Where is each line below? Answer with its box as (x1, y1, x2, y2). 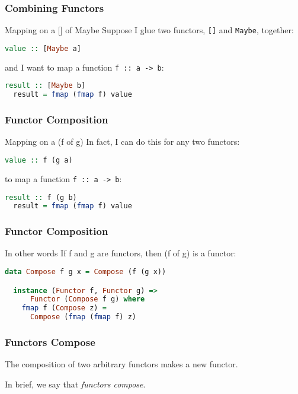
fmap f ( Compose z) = (21, 304, 107, 313)
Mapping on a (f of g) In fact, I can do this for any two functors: (5, 135, 240, 148)
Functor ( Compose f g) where (30, 295, 145, 304)
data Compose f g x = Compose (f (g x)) (5, 268, 166, 277)
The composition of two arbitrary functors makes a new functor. (5, 358, 238, 370)
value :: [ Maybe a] (5, 44, 81, 53)
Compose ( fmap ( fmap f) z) (30, 313, 136, 322)
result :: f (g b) (5, 193, 77, 202)
